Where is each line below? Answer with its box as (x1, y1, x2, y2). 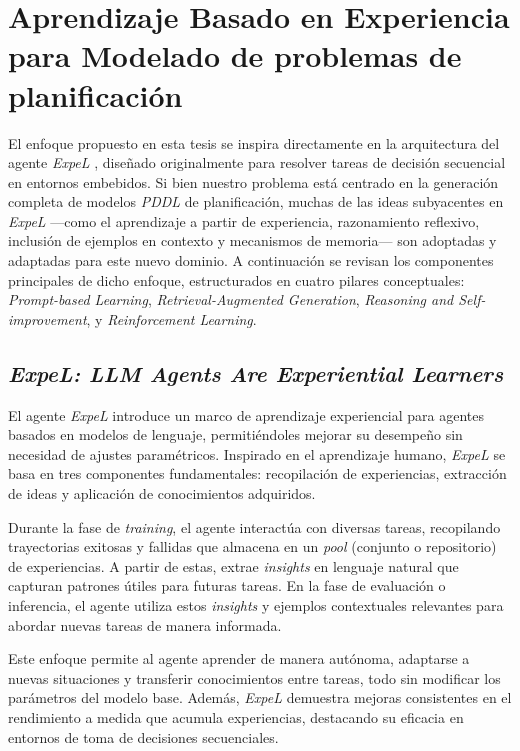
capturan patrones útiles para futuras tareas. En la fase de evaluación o (8, 575, 446, 596)
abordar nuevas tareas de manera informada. (8, 614, 282, 635)
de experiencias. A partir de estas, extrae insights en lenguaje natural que (8, 555, 459, 576)
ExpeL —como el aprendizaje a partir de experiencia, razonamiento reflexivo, (8, 210, 480, 231)
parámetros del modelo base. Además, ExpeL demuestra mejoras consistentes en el (8, 687, 512, 708)
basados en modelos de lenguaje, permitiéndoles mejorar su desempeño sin (8, 424, 463, 445)
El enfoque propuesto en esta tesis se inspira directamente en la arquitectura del (8, 132, 500, 153)
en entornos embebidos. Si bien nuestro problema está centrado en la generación (8, 171, 499, 192)
